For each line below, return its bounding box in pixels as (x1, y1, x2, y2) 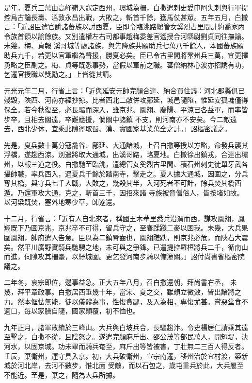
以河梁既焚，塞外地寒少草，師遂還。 (4, 197, 119, 207)
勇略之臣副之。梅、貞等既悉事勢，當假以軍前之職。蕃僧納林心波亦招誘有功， (4, 59, 248, 70)
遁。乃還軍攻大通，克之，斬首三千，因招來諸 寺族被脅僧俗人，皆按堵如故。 (4, 187, 244, 197)
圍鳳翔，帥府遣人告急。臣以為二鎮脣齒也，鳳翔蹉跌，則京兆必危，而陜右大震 (4, 232, 248, 243)
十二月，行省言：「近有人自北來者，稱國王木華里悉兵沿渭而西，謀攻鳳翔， (4, 213, 238, 223)
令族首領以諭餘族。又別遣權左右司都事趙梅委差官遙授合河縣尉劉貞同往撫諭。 (4, 31, 248, 41)
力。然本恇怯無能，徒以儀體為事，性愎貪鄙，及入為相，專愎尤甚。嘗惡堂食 (4, 296, 241, 306)
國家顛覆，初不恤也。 (71, 306, 140, 316)
